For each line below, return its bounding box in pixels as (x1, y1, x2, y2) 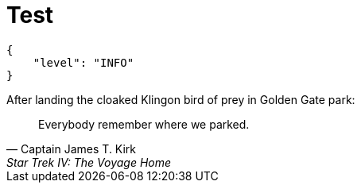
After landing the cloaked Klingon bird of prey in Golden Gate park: (6, 92, 355, 106)
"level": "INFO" (33, 56, 134, 69)
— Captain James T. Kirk (6, 141, 137, 156)
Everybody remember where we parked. (38, 117, 250, 131)
